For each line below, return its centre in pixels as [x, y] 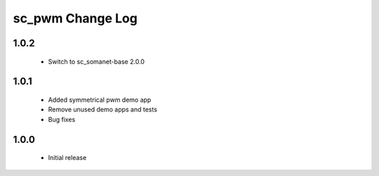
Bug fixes [62, 119]
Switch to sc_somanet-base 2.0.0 [97, 61]
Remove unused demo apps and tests [103, 109]
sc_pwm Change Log [75, 18]
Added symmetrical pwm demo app [100, 100]
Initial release [67, 158]
